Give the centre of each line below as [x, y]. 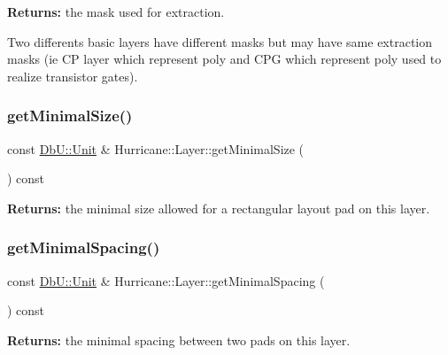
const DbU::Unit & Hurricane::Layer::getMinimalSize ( [156, 148]
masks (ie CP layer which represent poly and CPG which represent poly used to [224, 59]
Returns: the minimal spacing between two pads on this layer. [179, 340]
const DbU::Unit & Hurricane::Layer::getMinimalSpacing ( [166, 280]
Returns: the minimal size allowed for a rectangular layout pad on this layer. [219, 208]
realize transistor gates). [73, 76]
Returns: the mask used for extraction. [116, 12]
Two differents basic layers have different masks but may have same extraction [220, 41]
